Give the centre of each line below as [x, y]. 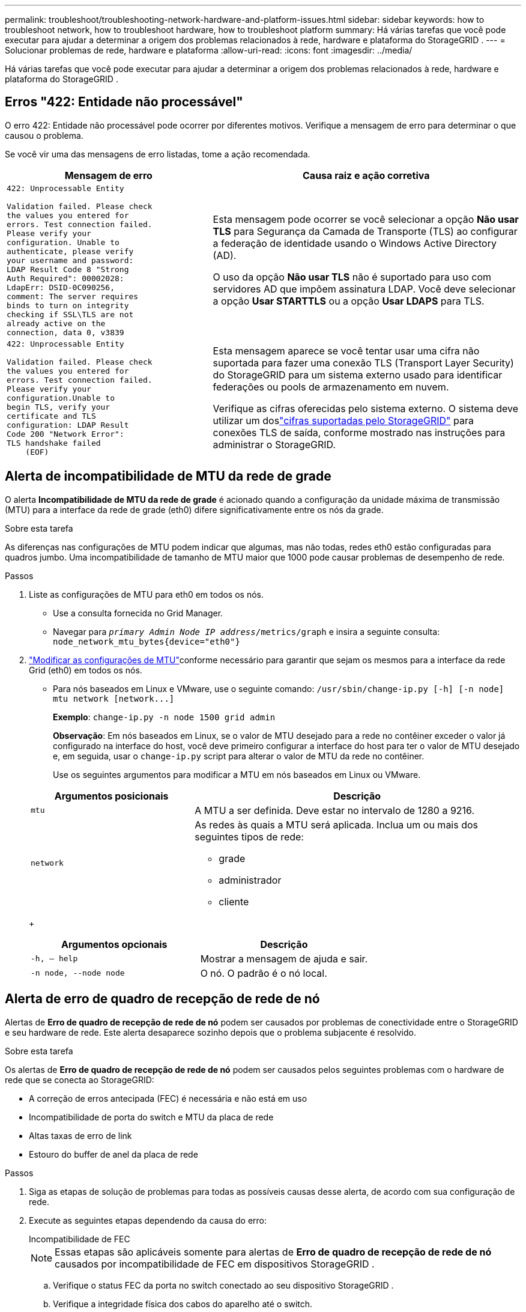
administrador [250, 880]
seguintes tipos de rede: [249, 837]
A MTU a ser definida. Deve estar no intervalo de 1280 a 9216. [335, 810]
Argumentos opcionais [114, 944]
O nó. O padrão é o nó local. [264, 973]
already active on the [56, 323]
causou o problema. [44, 135]
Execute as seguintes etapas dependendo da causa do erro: [148, 1220]
